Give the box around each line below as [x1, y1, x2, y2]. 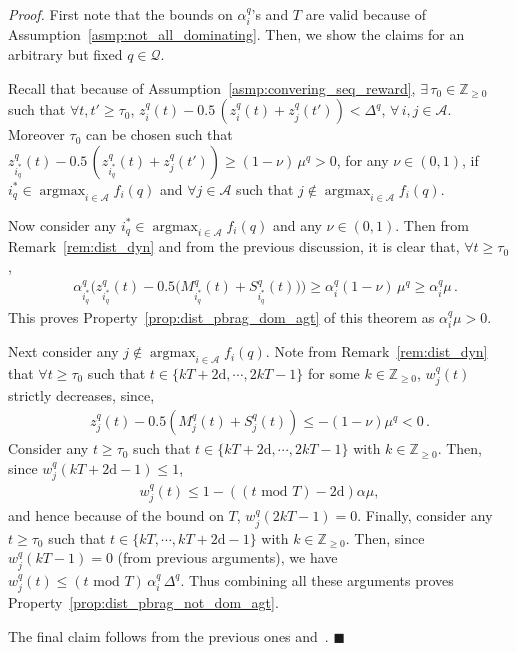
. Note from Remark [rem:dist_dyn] [265, 341, 488, 362]
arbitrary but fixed [8, 44, 123, 65]
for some [307, 363, 360, 384]
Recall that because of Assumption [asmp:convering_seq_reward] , [8, 77, 416, 98]
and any [272, 214, 322, 235]
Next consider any [8, 341, 119, 362]
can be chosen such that [86, 124, 233, 145]
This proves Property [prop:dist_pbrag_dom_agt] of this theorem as [8, 306, 435, 327]
